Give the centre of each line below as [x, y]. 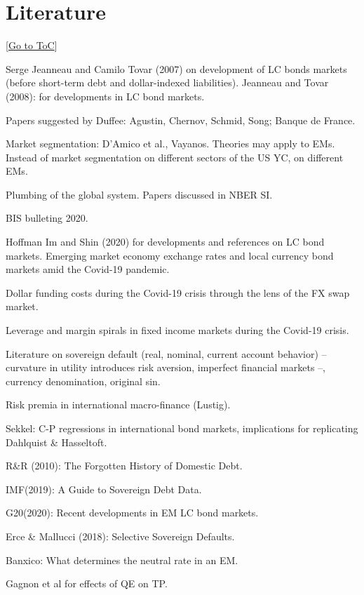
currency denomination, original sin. [83, 381]
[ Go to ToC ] [32, 45]
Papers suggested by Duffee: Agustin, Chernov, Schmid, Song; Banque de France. [181, 120]
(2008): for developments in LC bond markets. [105, 96]
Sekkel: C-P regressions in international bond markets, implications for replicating [182, 428]
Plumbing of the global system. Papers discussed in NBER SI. [139, 194]
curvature [26, 367]
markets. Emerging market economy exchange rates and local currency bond [170, 255]
